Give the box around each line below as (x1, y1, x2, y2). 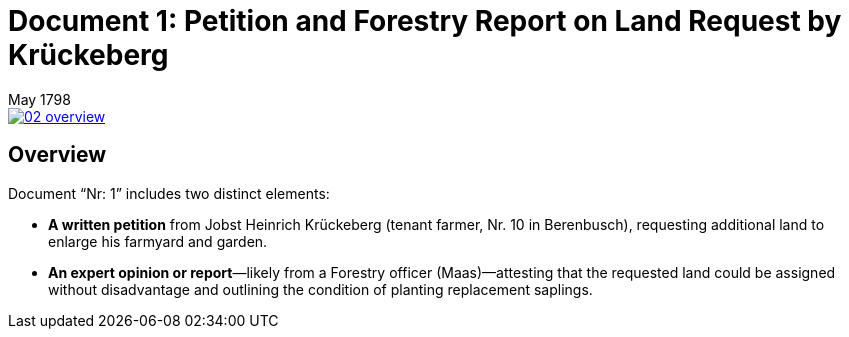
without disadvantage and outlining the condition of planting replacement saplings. (48, 280, 593, 298)
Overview (8, 142, 107, 168)
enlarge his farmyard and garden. (48, 232, 268, 250)
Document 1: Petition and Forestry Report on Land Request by (8, 4, 842, 38)
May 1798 (8, 90, 71, 108)
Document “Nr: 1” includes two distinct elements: (8, 184, 330, 202)
